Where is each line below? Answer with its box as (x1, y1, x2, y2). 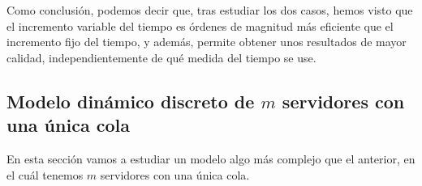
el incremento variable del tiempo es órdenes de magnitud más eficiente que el (6, 17, 394, 34)
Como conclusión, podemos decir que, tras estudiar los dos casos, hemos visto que (6, 2, 413, 18)
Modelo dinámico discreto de (6, 88, 255, 113)
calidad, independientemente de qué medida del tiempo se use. (6, 49, 316, 66)
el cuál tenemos (6, 166, 84, 183)
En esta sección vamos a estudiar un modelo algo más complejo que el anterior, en (6, 150, 416, 167)
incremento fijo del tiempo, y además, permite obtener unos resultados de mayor (6, 33, 407, 50)
